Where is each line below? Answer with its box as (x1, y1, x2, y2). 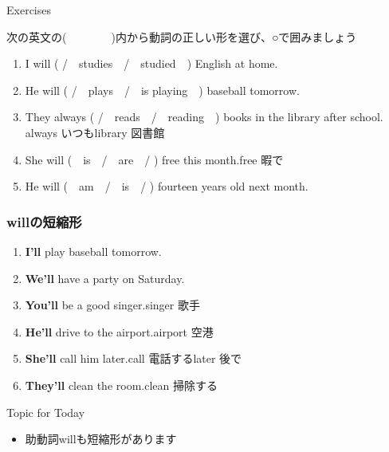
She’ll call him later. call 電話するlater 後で (25, 350, 242, 367)
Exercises (6, 2, 51, 18)
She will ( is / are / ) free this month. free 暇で (25, 151, 284, 167)
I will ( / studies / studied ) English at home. (25, 55, 278, 72)
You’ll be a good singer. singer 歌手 (25, 297, 200, 313)
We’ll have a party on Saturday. (25, 269, 185, 286)
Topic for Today (6, 403, 85, 420)
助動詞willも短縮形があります (25, 430, 177, 447)
